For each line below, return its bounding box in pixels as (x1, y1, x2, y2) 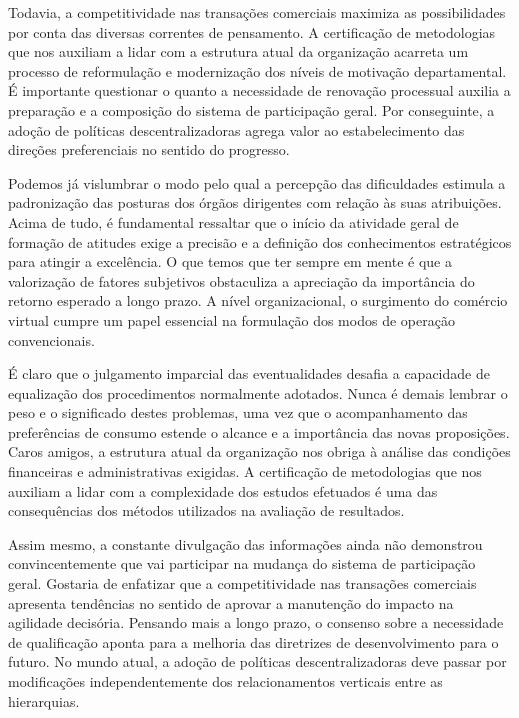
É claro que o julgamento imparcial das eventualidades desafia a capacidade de (8, 363, 490, 384)
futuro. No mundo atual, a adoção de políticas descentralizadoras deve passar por (8, 651, 507, 672)
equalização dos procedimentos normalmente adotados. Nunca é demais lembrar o (8, 382, 508, 403)
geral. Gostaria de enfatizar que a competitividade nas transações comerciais (8, 573, 477, 594)
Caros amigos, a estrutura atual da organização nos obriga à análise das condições (8, 441, 511, 462)
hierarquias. (8, 690, 80, 711)
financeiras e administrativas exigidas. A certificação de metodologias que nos (8, 461, 482, 482)
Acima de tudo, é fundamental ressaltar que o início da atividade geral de (8, 211, 459, 232)
